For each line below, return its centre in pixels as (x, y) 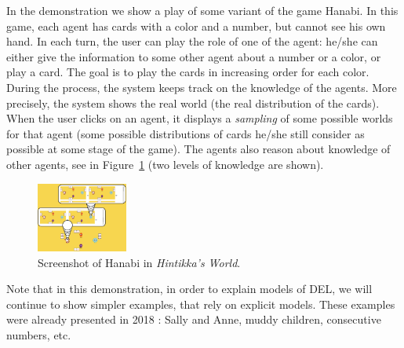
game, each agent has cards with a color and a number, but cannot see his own (196, 26)
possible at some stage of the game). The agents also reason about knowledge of (198, 149)
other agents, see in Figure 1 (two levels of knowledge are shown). (165, 164)
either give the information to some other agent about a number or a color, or (194, 56)
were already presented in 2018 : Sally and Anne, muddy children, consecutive (194, 319)
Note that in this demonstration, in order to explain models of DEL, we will (189, 289)
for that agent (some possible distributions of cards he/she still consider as (186, 133)
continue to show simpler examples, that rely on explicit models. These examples (201, 304)
